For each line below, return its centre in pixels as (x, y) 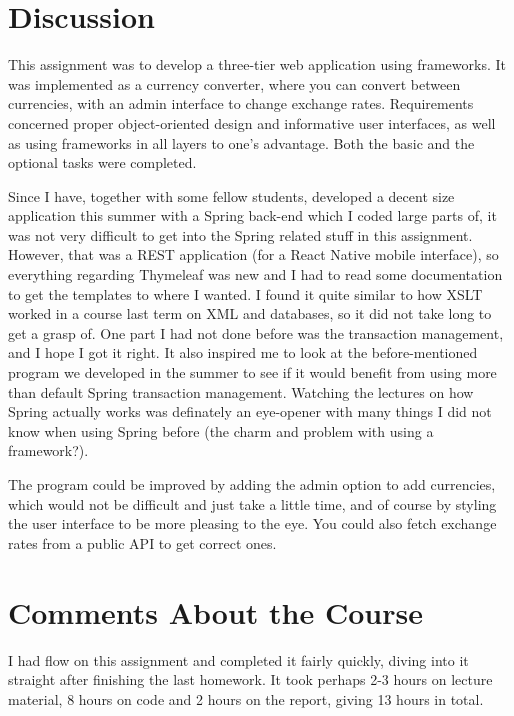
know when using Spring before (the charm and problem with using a (221, 430)
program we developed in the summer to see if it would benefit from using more (252, 372)
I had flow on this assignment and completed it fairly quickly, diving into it (238, 659)
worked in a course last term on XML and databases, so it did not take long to (250, 313)
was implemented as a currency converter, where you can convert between (234, 83)
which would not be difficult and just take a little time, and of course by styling (252, 503)
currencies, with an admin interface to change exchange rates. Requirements (241, 103)
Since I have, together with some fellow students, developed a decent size (231, 195)
